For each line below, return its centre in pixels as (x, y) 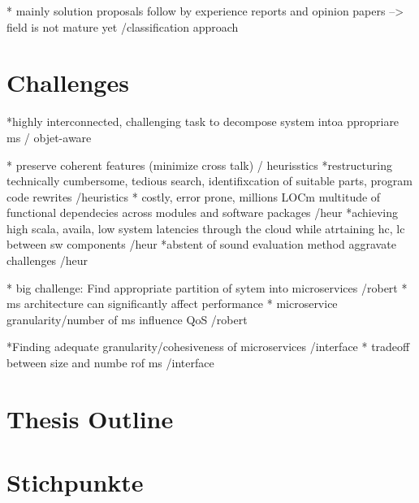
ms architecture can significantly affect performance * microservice (172, 304)
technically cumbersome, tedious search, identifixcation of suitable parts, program (209, 181)
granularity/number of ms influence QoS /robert (127, 319)
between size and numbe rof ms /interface (110, 363)
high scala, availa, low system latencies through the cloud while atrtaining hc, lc (206, 228)
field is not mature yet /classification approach (123, 26)
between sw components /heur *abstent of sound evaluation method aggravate (201, 244)
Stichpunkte (75, 482)
